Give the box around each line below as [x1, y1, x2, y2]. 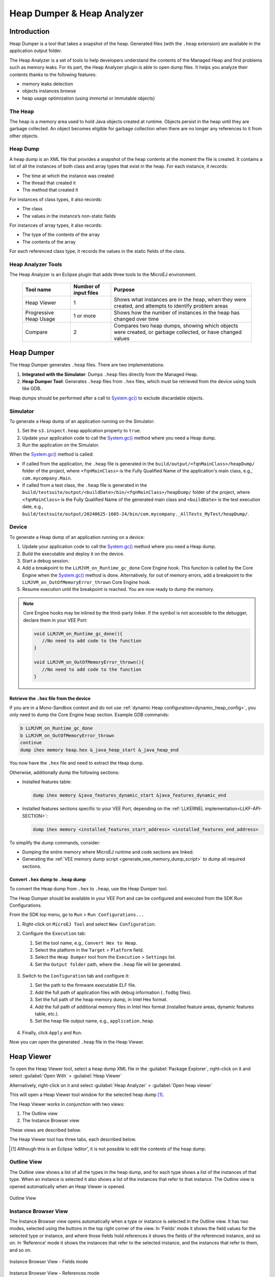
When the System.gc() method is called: [9, 451, 94, 457]
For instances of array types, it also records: [9, 222, 102, 228]
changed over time [114, 315, 159, 322]
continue [20, 740, 42, 746]
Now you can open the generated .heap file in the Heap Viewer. [9, 1039, 145, 1045]
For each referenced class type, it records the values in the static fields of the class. [9, 248, 186, 254]
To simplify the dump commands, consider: [9, 839, 100, 845]
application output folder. [9, 48, 62, 54]
